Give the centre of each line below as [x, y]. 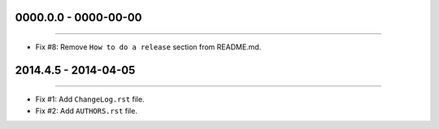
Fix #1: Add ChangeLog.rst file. [90, 99]
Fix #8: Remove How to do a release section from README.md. [148, 47]
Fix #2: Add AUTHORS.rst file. [87, 110]
